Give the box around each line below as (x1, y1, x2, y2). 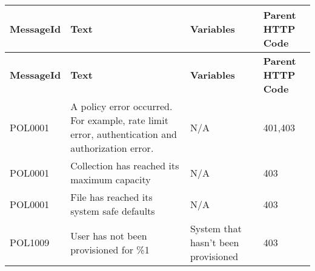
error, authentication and (70, 127, 177, 141)
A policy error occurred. (70, 99, 173, 113)
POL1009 (10, 235, 50, 249)
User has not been (70, 228, 147, 243)
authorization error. (70, 141, 154, 155)
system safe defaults (70, 204, 155, 218)
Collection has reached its (70, 158, 179, 172)
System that (190, 221, 242, 235)
